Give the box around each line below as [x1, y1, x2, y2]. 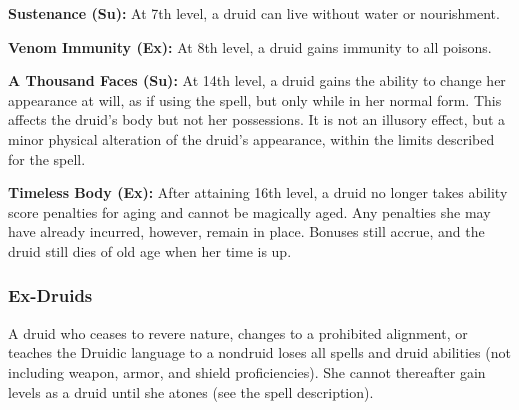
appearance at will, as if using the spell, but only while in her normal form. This [8, 89, 502, 110]
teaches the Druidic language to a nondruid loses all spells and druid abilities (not [8, 342, 511, 363]
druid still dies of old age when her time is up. [8, 240, 292, 261]
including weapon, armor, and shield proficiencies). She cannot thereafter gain [8, 361, 486, 382]
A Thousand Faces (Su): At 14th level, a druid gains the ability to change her [8, 70, 506, 91]
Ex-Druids [8, 283, 93, 308]
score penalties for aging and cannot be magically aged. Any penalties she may [8, 201, 491, 222]
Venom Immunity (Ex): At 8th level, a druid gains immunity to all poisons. [8, 36, 492, 57]
